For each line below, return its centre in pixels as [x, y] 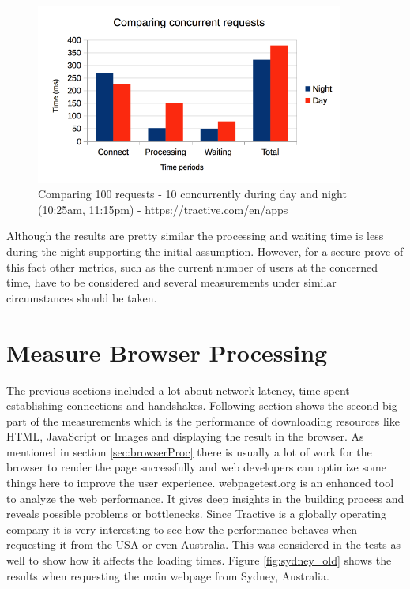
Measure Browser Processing [167, 352]
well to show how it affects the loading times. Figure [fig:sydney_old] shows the [199, 560]
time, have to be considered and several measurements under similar [171, 282]
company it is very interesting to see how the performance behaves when [182, 529]
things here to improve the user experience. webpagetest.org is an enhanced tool [200, 483]
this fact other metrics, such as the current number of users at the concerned [192, 266]
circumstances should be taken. [82, 297]
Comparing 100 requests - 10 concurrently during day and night [192, 194]
